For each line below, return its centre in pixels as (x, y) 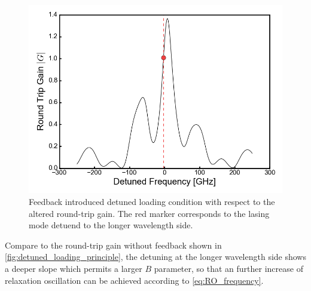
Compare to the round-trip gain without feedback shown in (113, 245)
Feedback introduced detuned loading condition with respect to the (152, 201)
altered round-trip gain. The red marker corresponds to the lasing (149, 213)
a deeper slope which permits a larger (74, 268)
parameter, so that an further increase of (228, 268)
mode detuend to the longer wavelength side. (111, 225)
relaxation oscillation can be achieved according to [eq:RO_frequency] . (134, 280)
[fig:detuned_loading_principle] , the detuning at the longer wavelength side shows (155, 257)
